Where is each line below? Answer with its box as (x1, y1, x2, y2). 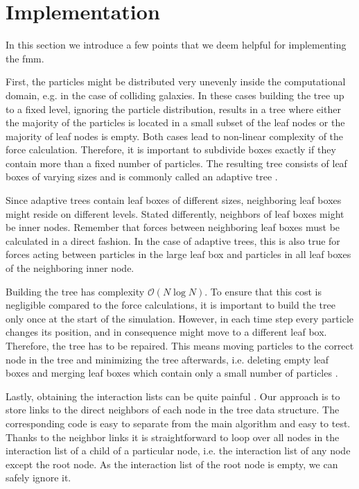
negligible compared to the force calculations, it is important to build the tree (6, 298, 335, 312)
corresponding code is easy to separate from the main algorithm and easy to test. (6, 415, 351, 430)
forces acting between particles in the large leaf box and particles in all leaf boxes (6, 247, 351, 261)
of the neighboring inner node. (6, 261, 134, 275)
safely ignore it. (6, 470, 71, 485)
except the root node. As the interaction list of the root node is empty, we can (6, 456, 338, 471)
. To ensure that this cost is (204, 284, 322, 298)
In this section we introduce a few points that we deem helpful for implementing (6, 37, 347, 52)
